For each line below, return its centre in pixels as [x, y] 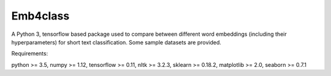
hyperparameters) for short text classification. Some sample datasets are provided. [116, 42]
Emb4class [40, 16]
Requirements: [30, 54]
